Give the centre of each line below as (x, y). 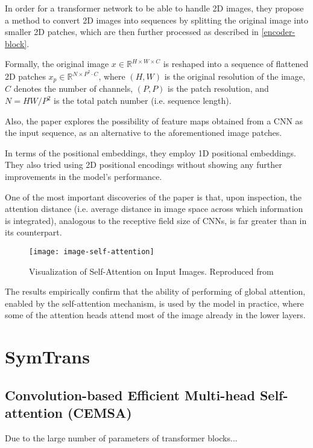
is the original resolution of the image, (235, 76)
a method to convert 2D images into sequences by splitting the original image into (156, 20)
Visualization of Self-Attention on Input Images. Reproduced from (151, 271)
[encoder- (278, 32)
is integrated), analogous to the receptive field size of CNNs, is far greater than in (156, 220)
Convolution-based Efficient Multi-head (130, 395)
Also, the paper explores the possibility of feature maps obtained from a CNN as (154, 120)
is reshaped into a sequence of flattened (236, 64)
